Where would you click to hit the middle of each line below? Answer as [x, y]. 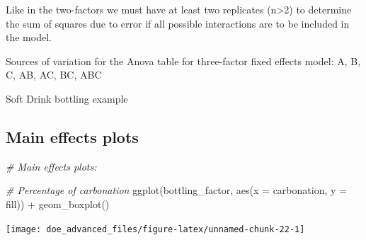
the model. [29, 37]
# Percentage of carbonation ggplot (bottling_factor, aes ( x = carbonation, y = [176, 190]
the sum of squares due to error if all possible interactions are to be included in [178, 23]
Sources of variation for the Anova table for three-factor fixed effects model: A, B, [183, 61]
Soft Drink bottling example [67, 98]
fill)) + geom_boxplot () [58, 204]
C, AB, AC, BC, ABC [54, 75]
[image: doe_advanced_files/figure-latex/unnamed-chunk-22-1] [155, 229]
